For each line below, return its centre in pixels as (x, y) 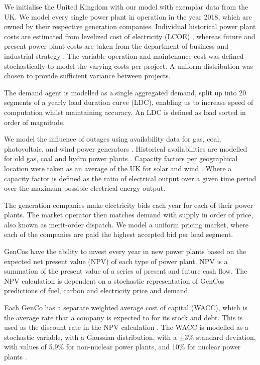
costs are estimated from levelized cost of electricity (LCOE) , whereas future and (130, 36)
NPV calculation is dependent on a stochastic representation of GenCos (114, 280)
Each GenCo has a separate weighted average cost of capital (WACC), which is (126, 308)
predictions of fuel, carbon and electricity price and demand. (97, 290)
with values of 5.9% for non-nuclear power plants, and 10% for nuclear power (122, 347)
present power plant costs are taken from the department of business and (116, 46)
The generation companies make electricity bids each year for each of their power (129, 205)
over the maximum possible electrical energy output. (85, 188)
